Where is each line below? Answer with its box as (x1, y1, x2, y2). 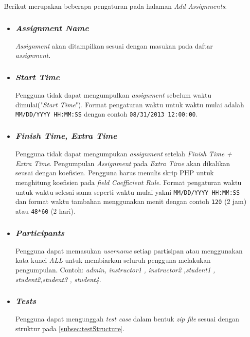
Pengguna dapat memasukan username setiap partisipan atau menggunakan (15, 245, 243, 255)
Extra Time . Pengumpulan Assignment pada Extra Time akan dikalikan (15, 158, 230, 168)
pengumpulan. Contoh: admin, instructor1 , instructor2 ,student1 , (15, 265, 215, 275)
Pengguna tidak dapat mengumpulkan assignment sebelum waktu (15, 90, 212, 100)
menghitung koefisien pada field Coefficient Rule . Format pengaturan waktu (15, 177, 242, 187)
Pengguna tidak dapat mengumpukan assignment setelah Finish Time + (15, 149, 232, 159)
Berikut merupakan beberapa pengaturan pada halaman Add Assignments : (4, 1, 227, 11)
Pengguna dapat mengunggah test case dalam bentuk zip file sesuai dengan (15, 314, 239, 324)
